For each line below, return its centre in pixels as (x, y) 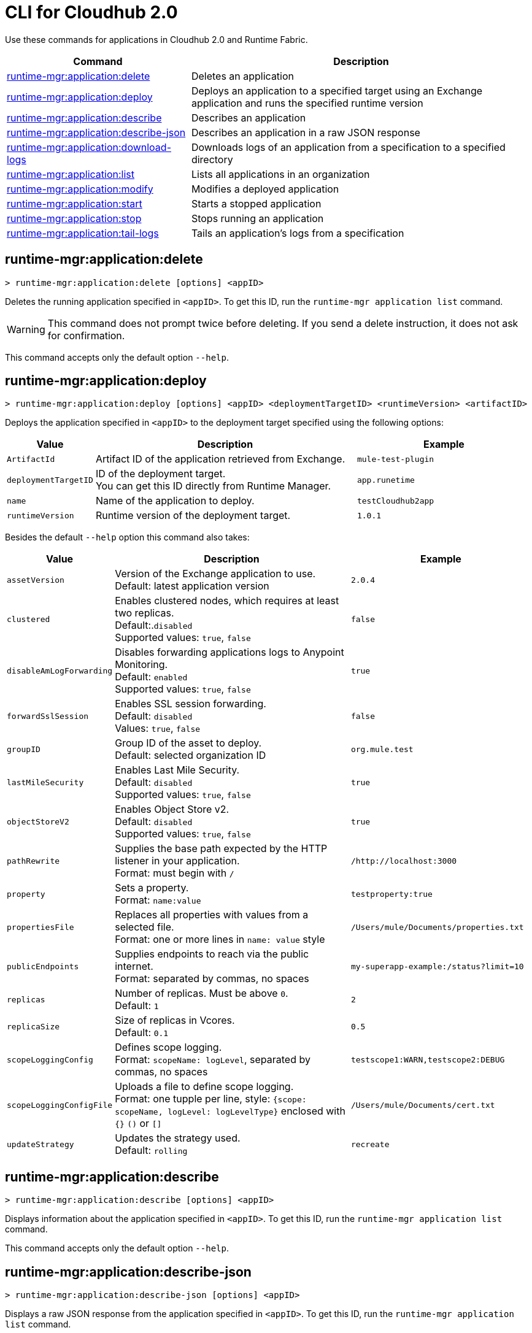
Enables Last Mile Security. (177, 770)
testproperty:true (391, 894)
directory (212, 159)
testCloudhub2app (395, 501)
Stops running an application (257, 218)
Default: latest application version (192, 586)
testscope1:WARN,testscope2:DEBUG (428, 1059)
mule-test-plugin (395, 459)
